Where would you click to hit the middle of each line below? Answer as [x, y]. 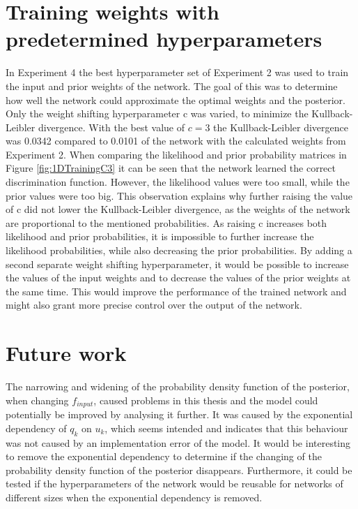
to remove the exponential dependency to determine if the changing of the [164, 456]
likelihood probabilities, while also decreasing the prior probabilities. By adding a [179, 250]
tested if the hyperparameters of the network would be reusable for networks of [174, 484]
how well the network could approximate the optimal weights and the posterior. [176, 99]
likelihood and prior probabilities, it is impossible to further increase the [160, 236]
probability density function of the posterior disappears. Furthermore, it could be [179, 470]
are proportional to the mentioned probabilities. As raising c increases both [166, 222]
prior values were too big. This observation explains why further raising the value [179, 195]
